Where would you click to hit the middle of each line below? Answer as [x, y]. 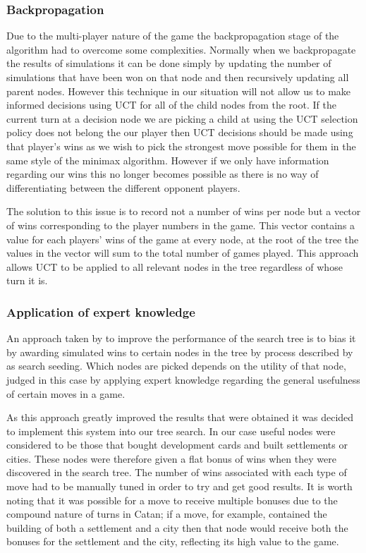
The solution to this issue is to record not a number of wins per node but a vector [184, 211]
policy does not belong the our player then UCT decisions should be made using [180, 132]
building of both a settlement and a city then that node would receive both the [177, 527]
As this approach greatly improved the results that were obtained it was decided [180, 417]
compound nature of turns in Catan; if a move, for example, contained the [167, 514]
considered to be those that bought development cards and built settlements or [177, 445]
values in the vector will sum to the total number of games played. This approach [183, 253]
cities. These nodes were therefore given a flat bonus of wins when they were [171, 458]
